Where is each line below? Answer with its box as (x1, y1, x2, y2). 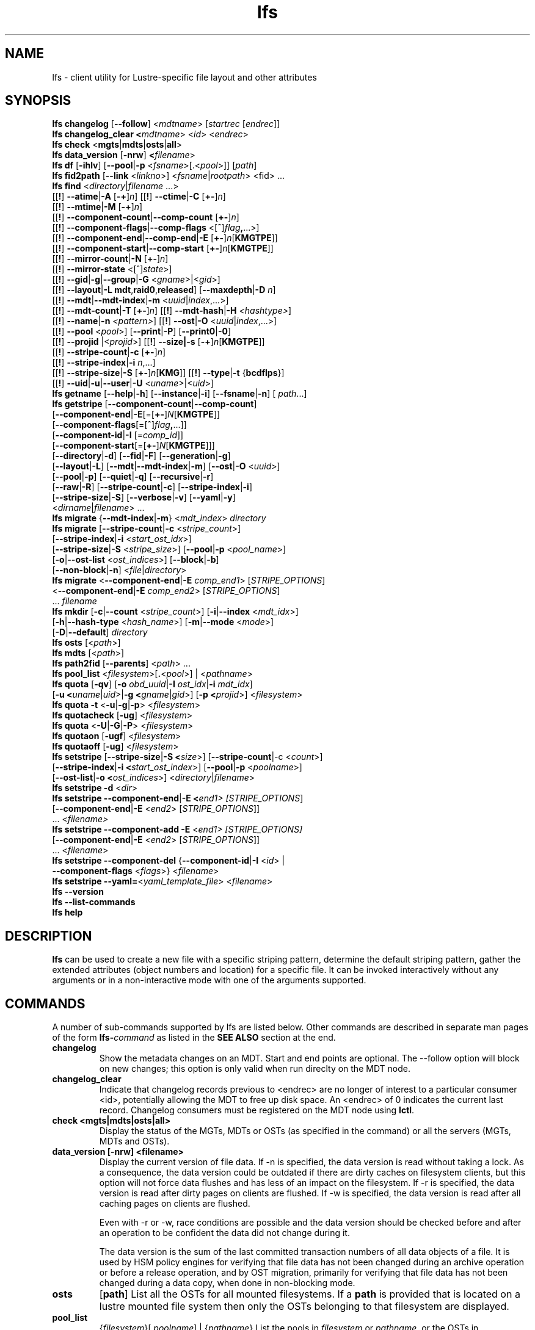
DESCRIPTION (5, 928, 92, 944)
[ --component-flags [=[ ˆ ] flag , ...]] (52, 419, 187, 430)
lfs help (52, 907, 83, 918)
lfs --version (52, 886, 104, 897)
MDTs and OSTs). (99, 1136, 170, 1147)
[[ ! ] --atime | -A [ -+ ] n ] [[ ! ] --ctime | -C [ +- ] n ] (52, 191, 226, 202)
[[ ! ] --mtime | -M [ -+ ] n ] (52, 201, 143, 212)
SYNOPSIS (5, 93, 71, 109)
